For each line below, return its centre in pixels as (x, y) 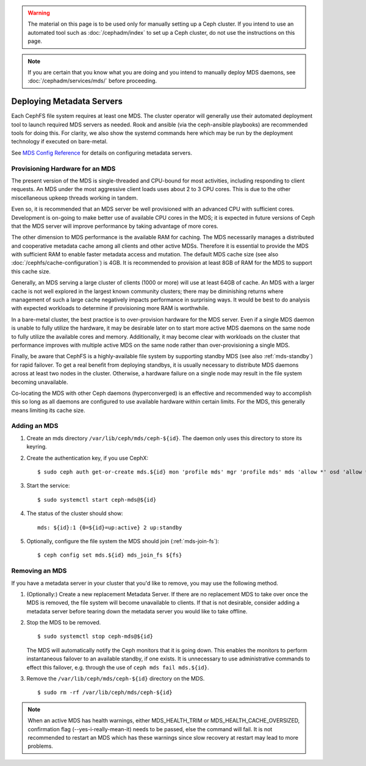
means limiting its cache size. (48, 410)
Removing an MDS (39, 571)
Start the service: (48, 486)
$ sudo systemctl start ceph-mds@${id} (97, 500)
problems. (40, 746)
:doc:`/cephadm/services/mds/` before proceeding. (92, 81)
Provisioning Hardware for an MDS (63, 168)
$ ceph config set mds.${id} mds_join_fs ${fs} (110, 555)
